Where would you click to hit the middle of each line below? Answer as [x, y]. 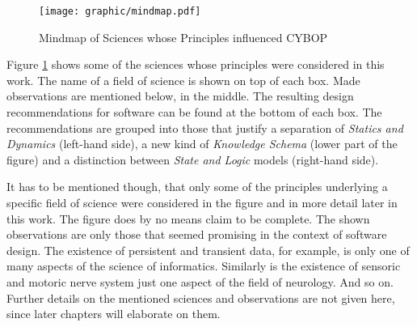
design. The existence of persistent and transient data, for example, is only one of [208, 250]
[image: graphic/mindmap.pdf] [120, 11]
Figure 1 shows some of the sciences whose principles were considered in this [196, 64]
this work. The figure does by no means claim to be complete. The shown [188, 218]
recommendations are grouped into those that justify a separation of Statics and [205, 127]
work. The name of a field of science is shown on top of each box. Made [183, 80]
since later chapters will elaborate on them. [114, 314]
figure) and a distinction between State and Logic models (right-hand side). [193, 159]
